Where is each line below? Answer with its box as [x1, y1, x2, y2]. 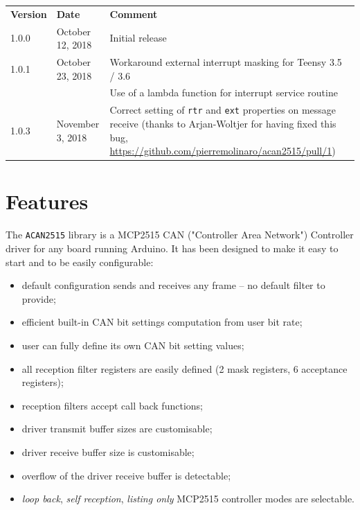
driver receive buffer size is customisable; [21, 444, 195, 459]
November [56, 116, 100, 130]
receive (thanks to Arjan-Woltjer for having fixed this [109, 116, 336, 130]
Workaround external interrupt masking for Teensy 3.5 [109, 55, 342, 69]
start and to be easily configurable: [6, 254, 154, 269]
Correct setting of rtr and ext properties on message [109, 103, 336, 117]
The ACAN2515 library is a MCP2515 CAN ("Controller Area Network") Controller [6, 227, 354, 242]
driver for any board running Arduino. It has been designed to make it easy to [6, 241, 339, 256]
